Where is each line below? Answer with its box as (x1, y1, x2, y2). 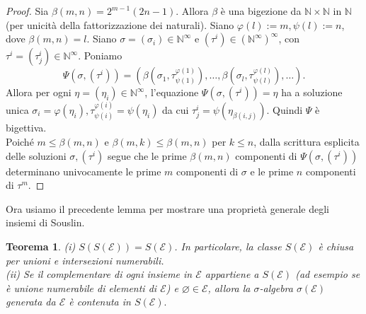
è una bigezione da (220, 4, 302, 18)
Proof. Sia (6, 4, 49, 18)
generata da (6, 294, 56, 309)
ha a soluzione (281, 85, 343, 100)
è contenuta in (69, 294, 131, 309)
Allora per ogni (6, 85, 72, 100)
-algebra (259, 280, 293, 295)
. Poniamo (78, 48, 122, 63)
